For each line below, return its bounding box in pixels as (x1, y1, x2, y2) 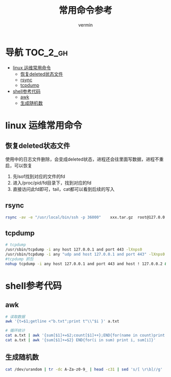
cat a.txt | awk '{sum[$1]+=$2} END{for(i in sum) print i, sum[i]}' (5, 338, 156, 343)
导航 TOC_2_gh (5, 46, 68, 58)
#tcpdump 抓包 (5, 256, 34, 262)
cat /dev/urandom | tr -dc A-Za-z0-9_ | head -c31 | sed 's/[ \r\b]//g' (5, 367, 163, 372)
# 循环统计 (5, 328, 25, 333)
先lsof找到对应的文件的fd (12, 173, 65, 179)
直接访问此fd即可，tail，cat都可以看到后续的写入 (12, 186, 115, 192)
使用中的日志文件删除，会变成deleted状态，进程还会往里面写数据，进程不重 (5, 156, 164, 162)
